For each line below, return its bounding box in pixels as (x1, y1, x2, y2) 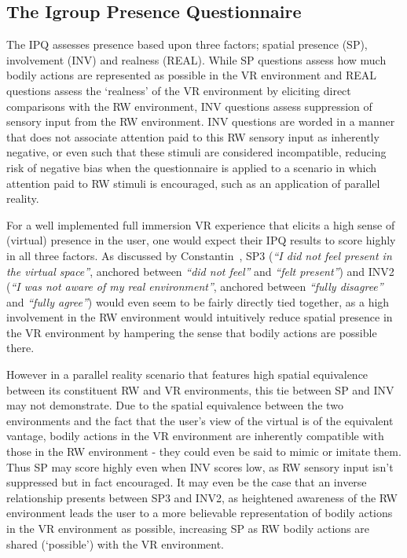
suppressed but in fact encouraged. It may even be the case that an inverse (6, 474, 367, 490)
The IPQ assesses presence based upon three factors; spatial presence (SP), (6, 36, 368, 53)
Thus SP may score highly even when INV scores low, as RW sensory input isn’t (6, 458, 394, 475)
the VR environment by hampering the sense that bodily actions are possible (6, 324, 377, 340)
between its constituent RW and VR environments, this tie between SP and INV (6, 381, 394, 398)
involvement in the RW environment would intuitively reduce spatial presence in (6, 309, 393, 325)
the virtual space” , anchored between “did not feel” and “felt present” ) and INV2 (6, 262, 394, 279)
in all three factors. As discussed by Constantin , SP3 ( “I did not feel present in (6, 247, 392, 263)
